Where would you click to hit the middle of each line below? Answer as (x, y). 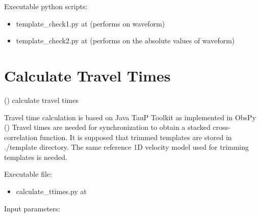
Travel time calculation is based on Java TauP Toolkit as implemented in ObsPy (130, 117)
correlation (21, 137)
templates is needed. (36, 157)
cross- (222, 127)
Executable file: (28, 174)
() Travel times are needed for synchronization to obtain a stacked (107, 127)
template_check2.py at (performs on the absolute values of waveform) (125, 40)
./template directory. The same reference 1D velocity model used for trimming (127, 147)
